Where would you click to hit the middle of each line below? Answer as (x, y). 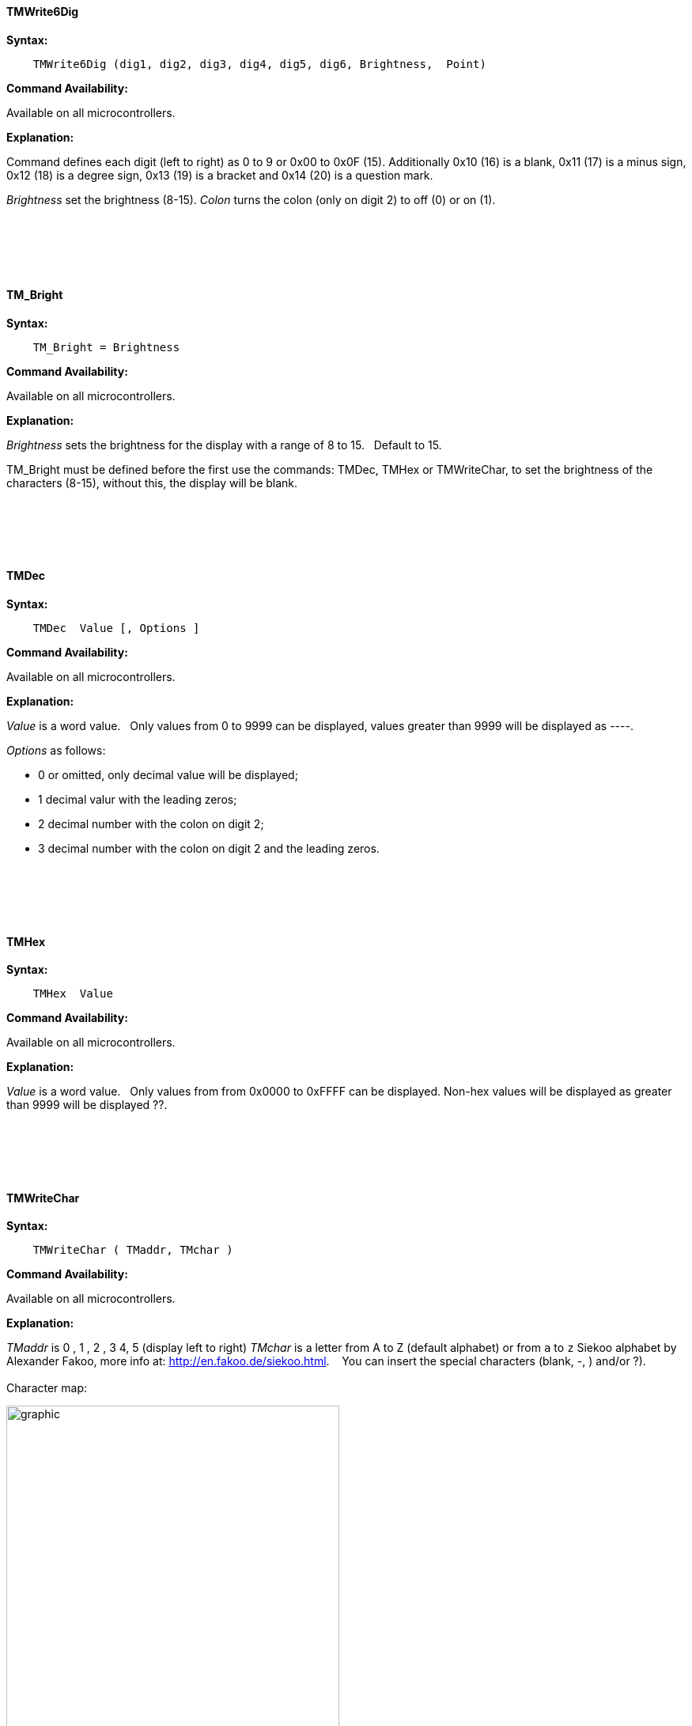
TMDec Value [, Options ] (116, 628)
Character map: (47, 1388)
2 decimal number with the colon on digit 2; (151, 824)
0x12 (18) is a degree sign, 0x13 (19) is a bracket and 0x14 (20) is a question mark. (220, 175)
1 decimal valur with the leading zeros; (138, 800)
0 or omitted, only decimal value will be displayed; (168, 775)
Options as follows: (56, 751)
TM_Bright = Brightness (106, 347)
